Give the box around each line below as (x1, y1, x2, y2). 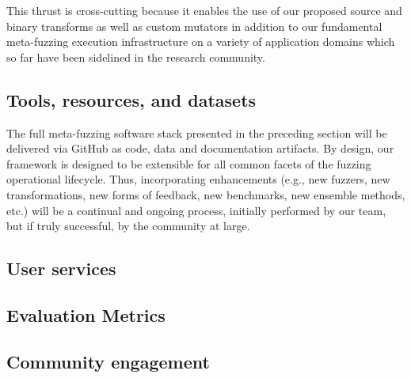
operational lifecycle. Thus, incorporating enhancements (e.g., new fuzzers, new (6, 171, 390, 187)
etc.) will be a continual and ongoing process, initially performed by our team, (6, 202, 386, 218)
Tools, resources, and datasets (6, 87, 257, 112)
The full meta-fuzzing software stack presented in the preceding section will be (6, 124, 387, 141)
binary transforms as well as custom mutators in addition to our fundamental (6, 17, 382, 34)
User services (6, 256, 116, 281)
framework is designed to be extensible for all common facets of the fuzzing (6, 155, 371, 172)
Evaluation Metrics (6, 302, 166, 327)
